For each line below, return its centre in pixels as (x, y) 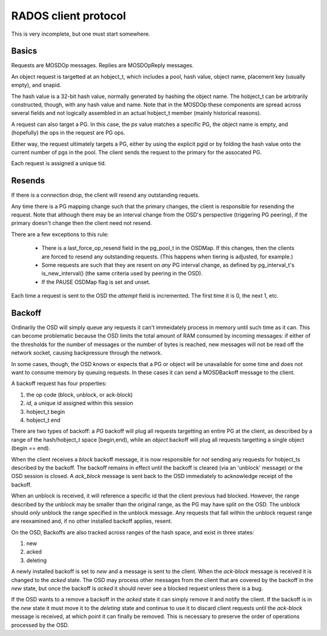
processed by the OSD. (40, 625)
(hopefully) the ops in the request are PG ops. (68, 133)
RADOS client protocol (69, 16)
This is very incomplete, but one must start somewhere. (81, 34)
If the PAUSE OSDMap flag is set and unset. (96, 282)
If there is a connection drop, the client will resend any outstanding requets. (105, 195)
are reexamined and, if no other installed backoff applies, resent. (92, 521)
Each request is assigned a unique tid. (59, 163)
